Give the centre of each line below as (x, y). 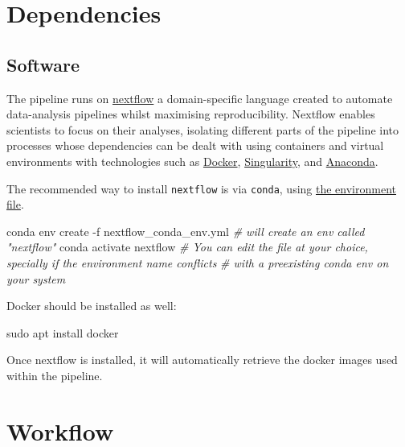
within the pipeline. (55, 375)
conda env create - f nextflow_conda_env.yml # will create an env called (186, 231)
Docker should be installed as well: (92, 306)
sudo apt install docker (63, 332)
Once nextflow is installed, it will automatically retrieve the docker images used (202, 360)
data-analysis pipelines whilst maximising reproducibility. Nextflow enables (191, 114)
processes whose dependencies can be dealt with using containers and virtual (195, 145)
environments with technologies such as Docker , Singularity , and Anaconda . (192, 161)
